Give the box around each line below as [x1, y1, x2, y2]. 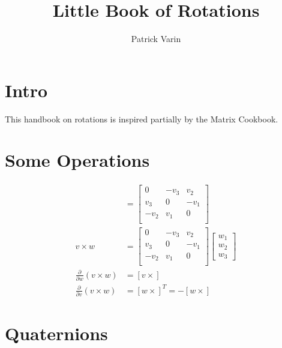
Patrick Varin [131, 32, 181, 45]
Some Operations [5, 148, 150, 172]
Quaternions [5, 321, 108, 346]
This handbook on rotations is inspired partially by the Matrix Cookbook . [5, 112, 278, 125]
